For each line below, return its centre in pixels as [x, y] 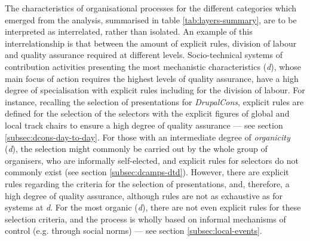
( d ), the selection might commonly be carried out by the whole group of [136, 149]
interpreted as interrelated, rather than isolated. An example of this [129, 31]
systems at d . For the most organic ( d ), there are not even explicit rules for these [153, 207]
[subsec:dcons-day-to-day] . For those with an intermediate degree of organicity [148, 137]
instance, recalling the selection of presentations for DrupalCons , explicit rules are [154, 101]
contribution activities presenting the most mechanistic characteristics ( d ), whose [153, 66]
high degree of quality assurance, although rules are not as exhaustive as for [144, 195]
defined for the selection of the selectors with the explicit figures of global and [147, 113]
